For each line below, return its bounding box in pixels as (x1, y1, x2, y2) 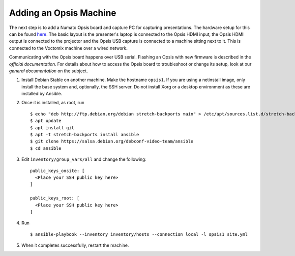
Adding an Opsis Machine (9, 7, 117, 18)
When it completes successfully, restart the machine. (21, 242, 129, 248)
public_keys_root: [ (30, 196, 80, 201)
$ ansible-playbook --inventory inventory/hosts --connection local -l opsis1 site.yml (30, 231, 248, 237)
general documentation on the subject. (9, 68, 88, 74)
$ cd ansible (30, 145, 61, 151)
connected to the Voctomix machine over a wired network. (9, 45, 128, 51)
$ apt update (30, 118, 61, 124)
